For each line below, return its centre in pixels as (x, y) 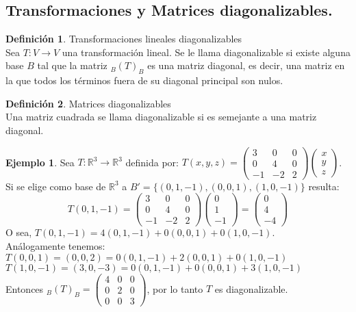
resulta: (324, 186)
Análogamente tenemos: (55, 246)
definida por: (152, 162)
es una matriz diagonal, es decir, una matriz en (246, 65)
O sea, (19, 232)
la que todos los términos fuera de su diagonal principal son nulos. (144, 80)
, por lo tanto (175, 288)
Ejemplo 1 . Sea (40, 162)
